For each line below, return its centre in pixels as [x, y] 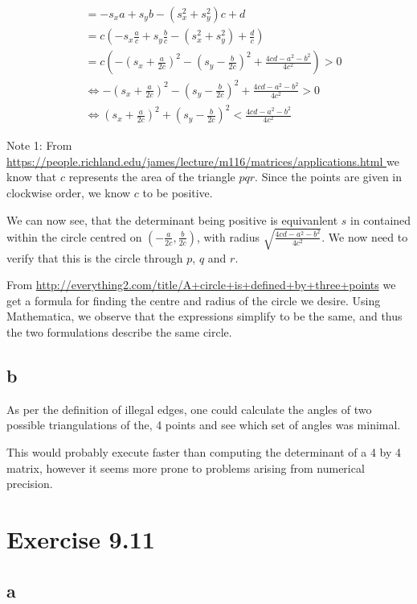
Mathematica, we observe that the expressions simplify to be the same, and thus [204, 316]
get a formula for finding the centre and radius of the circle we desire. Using [194, 300]
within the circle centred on [74, 236]
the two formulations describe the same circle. [119, 332]
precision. [30, 484]
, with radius [228, 236]
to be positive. [178, 192]
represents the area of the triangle [152, 177]
